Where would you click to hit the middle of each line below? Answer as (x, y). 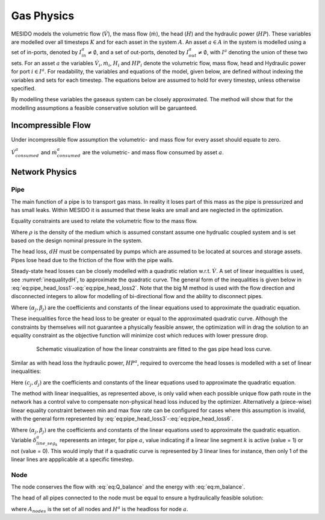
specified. (23, 89)
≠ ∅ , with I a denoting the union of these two (253, 52)
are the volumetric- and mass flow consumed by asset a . (153, 152)
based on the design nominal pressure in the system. (77, 240)
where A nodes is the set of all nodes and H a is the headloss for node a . (100, 509)
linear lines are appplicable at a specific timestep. (73, 459)
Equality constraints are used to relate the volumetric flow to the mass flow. (104, 221)
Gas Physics (43, 16)
